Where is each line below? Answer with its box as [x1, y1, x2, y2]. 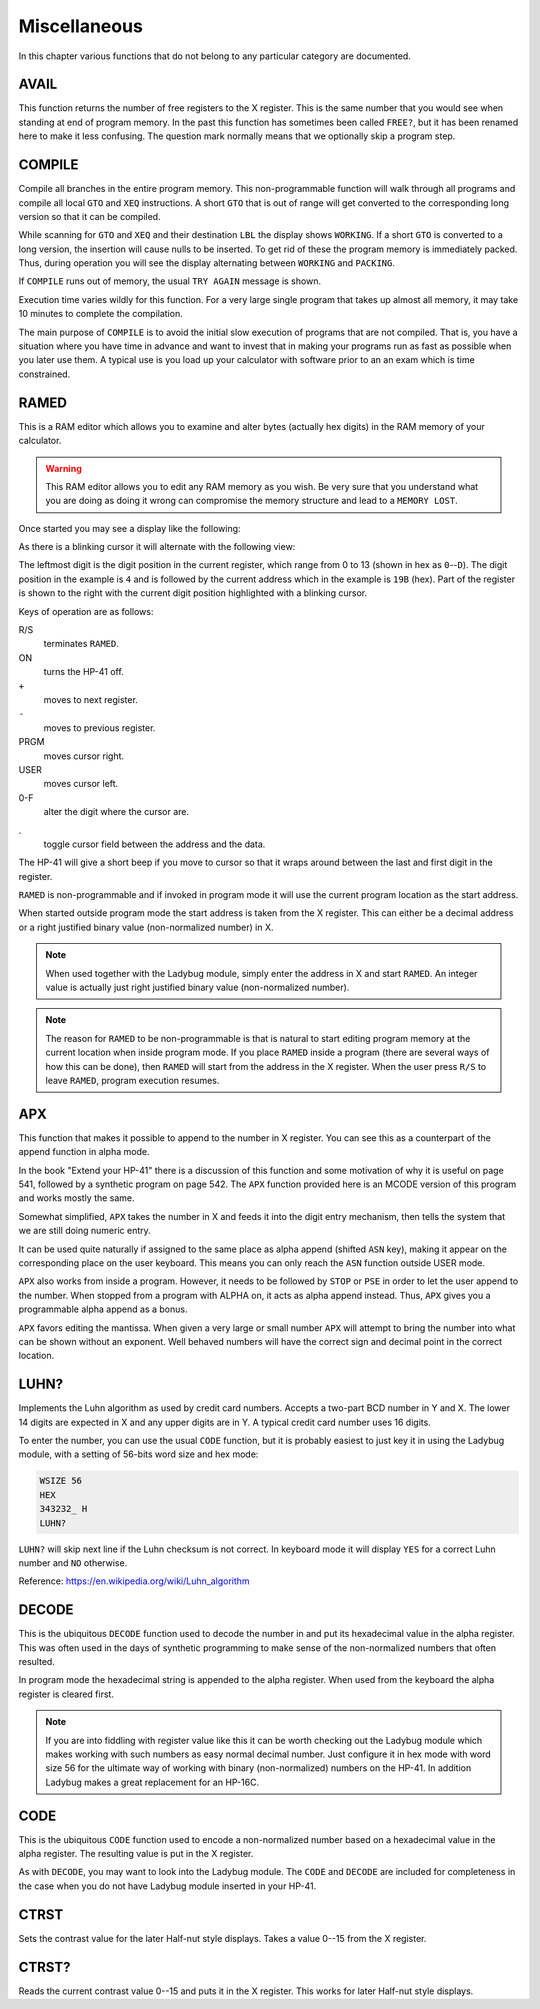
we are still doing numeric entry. [18, 1225, 152, 1237]
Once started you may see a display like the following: [18, 522, 241, 534]
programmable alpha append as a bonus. [18, 1303, 188, 1315]
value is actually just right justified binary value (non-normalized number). [45, 981, 350, 994]
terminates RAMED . [43, 638, 120, 650]
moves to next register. [43, 693, 139, 705]
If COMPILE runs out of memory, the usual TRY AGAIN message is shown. [18, 275, 322, 287]
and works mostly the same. [18, 1192, 135, 1204]
